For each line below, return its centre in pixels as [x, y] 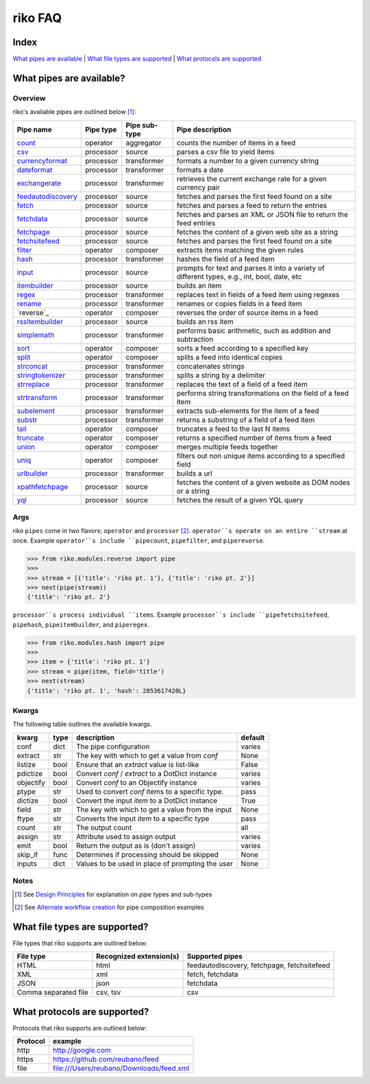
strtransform [37, 397]
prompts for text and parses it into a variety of [250, 268]
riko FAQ [37, 18]
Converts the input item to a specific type [143, 818]
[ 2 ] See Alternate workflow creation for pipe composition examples [110, 907]
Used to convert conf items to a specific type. [150, 791]
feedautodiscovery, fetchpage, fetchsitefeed [258, 965]
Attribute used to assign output [126, 836]
